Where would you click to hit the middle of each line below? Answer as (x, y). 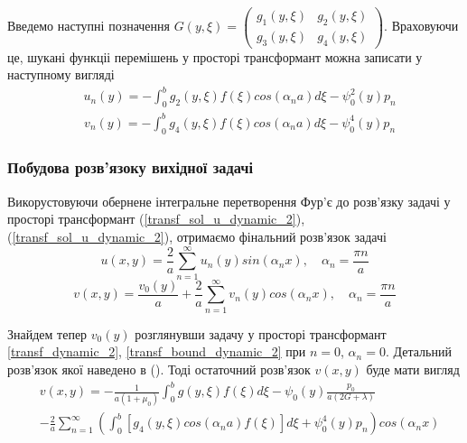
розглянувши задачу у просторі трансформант (261, 333)
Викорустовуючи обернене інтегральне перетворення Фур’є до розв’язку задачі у (229, 201)
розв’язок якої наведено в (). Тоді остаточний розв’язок (159, 369)
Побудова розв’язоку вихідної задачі (130, 167)
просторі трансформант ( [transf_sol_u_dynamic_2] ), (156, 219)
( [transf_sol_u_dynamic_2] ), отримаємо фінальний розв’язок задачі (197, 236)
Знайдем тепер (47, 333)
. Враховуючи (421, 26)
